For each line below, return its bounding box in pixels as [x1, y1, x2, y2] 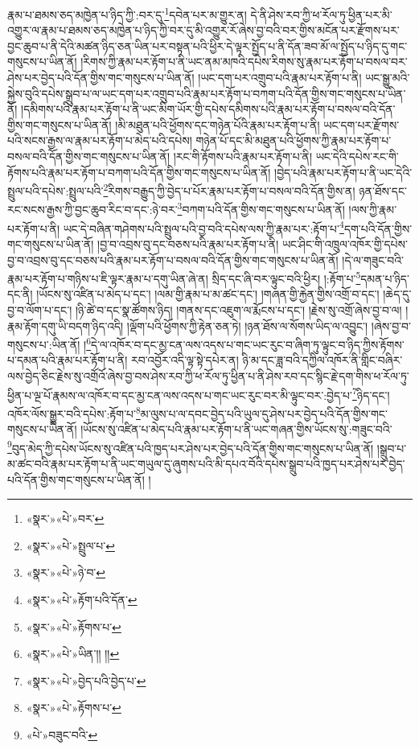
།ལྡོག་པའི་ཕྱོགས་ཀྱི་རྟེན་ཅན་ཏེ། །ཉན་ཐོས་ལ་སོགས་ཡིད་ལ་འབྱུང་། [126, 317, 368, 334]
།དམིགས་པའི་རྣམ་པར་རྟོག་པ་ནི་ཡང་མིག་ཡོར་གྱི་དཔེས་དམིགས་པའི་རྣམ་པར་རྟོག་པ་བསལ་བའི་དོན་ [21, 101, 396, 117]
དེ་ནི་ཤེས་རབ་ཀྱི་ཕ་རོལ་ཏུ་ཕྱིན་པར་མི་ [250, 6, 392, 23]
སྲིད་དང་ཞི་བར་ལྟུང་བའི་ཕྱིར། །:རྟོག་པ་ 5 [212, 268, 361, 286]
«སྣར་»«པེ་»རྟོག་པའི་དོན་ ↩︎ [26, 591, 138, 607]
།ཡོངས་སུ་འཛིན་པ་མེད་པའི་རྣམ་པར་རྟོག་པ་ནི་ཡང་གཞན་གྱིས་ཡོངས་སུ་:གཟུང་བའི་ [80, 421, 392, 438]
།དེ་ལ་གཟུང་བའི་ [342, 251, 404, 268]
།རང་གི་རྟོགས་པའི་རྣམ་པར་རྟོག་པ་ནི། [173, 148, 313, 164]
